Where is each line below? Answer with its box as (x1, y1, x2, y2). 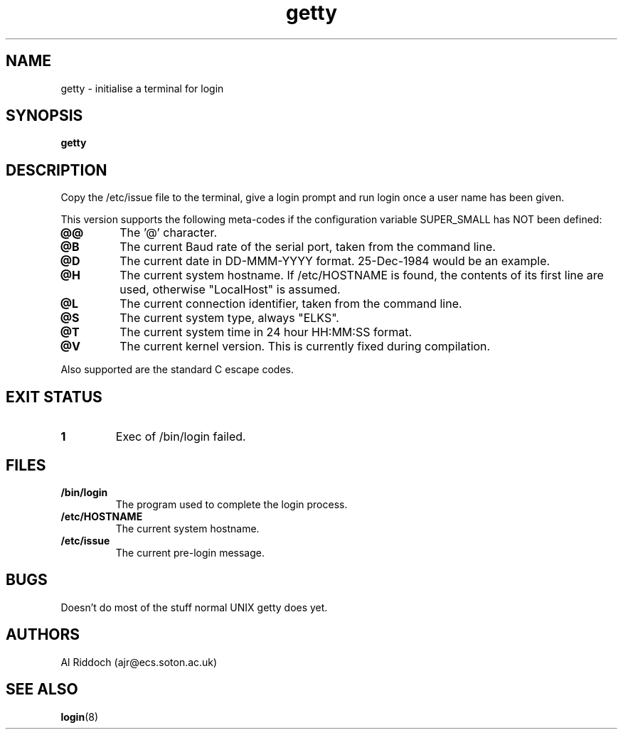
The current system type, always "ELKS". (119, 311, 339, 326)
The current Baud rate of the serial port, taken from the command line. (119, 240, 496, 254)
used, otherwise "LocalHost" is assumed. (119, 282, 341, 297)
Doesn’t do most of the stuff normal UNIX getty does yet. (60, 601, 328, 613)
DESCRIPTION (6, 161, 107, 179)
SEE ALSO (6, 680, 78, 699)
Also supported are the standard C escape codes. (60, 363, 294, 376)
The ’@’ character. (119, 225, 218, 240)
